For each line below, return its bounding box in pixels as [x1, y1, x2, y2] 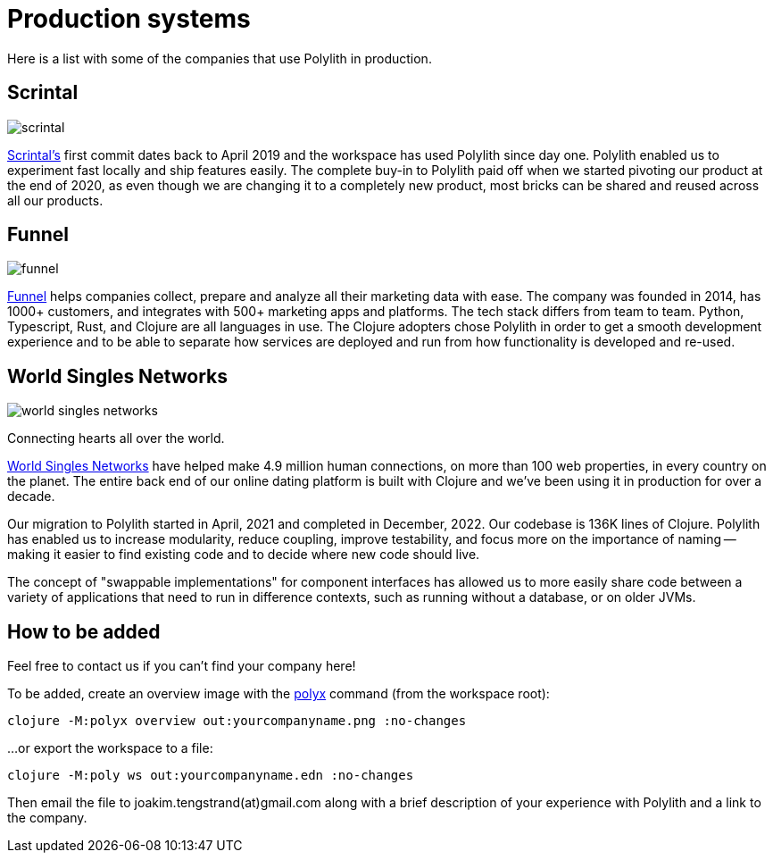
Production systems [7, 4, 251, 34]
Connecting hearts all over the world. [7, 430, 225, 447]
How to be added [7, 620, 161, 643]
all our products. [7, 192, 104, 208]
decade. [7, 488, 55, 505]
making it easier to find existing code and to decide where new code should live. [7, 547, 480, 563]
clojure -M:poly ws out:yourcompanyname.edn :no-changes [7, 768, 414, 783]
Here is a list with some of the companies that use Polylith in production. [7, 50, 432, 66]
